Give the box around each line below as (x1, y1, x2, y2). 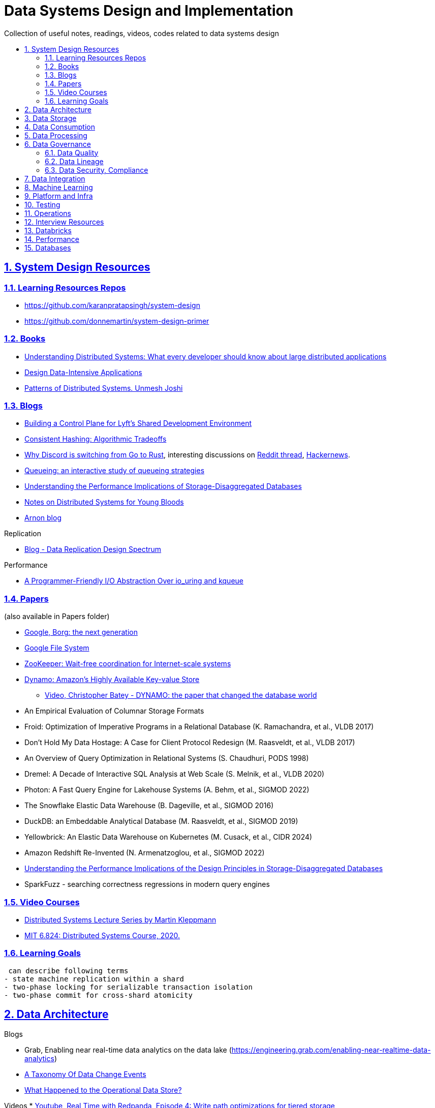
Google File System (24, 643, 89, 653)
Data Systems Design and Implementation (4, 2, 294, 19)
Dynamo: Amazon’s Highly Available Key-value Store (24, 675, 200, 684)
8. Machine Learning (24, 182, 93, 192)
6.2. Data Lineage (45, 157, 104, 166)
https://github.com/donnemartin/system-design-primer (24, 316, 209, 325)
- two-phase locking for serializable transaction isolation (4, 982, 253, 991)
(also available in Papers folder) (4, 612, 110, 621)
